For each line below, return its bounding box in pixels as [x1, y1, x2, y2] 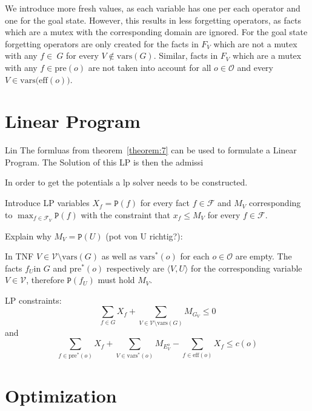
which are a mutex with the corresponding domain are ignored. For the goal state [5, 25, 308, 38]
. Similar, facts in [153, 49, 218, 62]
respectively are [106, 261, 164, 274]
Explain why [5, 229, 51, 242]
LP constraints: [5, 293, 62, 306]
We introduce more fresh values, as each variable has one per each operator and [5, 2, 300, 14]
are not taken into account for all [88, 61, 211, 73]
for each [180, 250, 210, 262]
